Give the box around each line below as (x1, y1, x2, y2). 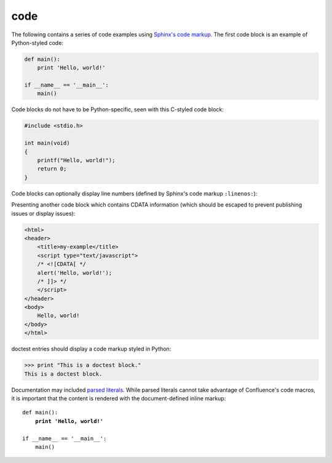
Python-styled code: (11, 39, 64, 46)
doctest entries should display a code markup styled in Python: (11, 345, 172, 353)
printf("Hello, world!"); (37, 157, 116, 164)
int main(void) (24, 140, 70, 147)
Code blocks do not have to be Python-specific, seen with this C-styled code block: (11, 106, 224, 113)
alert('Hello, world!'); (37, 269, 113, 276)
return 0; (37, 165, 67, 172)
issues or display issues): (11, 210, 76, 217)
